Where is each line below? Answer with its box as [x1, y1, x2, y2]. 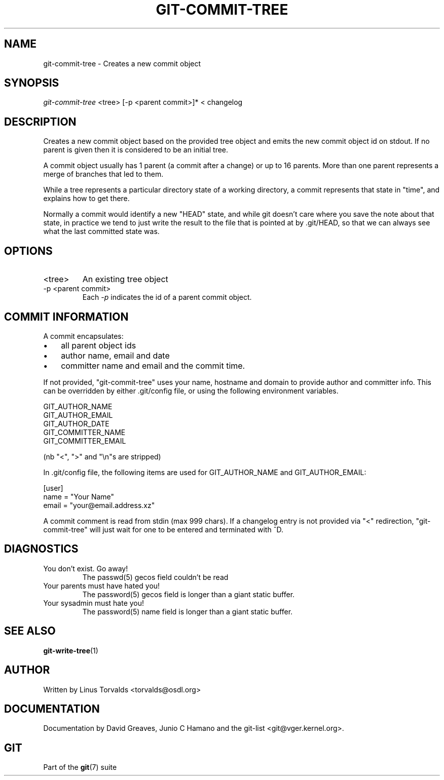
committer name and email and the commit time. [61, 360, 245, 371]
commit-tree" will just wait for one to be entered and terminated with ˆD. [43, 525, 283, 534]
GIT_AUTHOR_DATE [43, 419, 109, 428]
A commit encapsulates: [43, 331, 124, 340]
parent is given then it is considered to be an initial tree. [43, 145, 229, 154]
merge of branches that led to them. [43, 170, 164, 179]
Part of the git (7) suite [43, 763, 117, 772]
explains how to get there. [43, 194, 130, 203]
